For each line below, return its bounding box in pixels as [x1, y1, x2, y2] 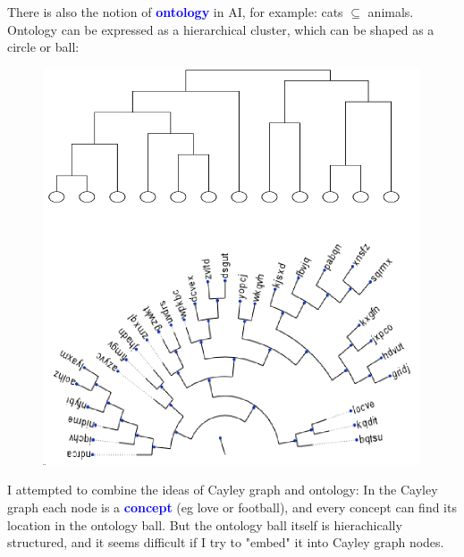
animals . [367, 3, 414, 21]
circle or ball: [7, 37, 80, 56]
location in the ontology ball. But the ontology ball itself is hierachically [7, 515, 402, 534]
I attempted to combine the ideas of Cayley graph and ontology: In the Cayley [7, 480, 438, 499]
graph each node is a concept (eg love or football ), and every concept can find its [7, 497, 457, 516]
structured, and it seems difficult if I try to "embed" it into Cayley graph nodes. [7, 533, 444, 552]
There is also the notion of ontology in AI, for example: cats [7, 3, 343, 21]
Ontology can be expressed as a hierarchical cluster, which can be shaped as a [7, 20, 434, 38]
